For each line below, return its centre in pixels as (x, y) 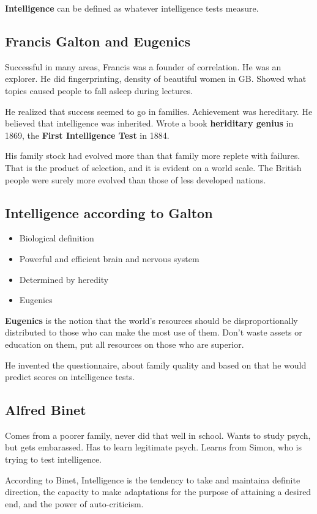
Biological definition (57, 238)
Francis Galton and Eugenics (98, 41)
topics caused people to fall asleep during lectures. (99, 90)
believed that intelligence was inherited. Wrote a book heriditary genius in (149, 123)
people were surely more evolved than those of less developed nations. (136, 179)
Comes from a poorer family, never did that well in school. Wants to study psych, (158, 435)
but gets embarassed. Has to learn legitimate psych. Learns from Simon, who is (154, 447)
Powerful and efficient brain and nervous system (109, 258)
